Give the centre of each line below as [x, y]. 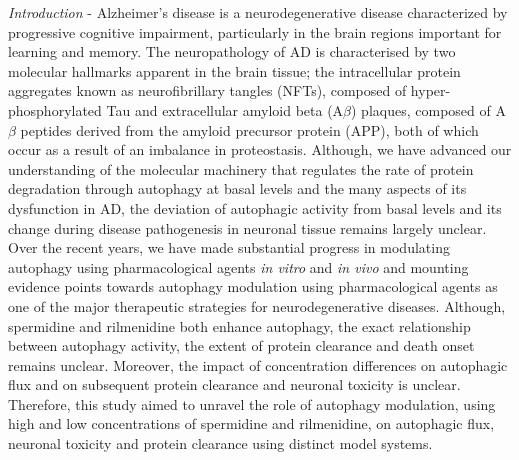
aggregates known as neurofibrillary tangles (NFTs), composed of [207, 90]
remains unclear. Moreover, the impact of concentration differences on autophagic [258, 364]
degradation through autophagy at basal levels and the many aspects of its [237, 188]
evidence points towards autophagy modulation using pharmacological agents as [253, 286]
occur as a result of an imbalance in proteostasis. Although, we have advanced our [260, 149]
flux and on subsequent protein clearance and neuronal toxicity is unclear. [234, 384]
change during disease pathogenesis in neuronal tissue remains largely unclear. [247, 227]
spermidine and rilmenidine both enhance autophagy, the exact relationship [239, 325]
